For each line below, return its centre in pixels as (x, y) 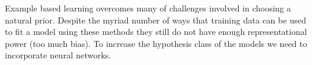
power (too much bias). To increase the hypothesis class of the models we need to (156, 43)
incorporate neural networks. (58, 55)
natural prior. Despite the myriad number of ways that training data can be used (156, 20)
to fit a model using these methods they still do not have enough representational (156, 32)
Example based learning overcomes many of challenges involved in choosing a (148, 8)
